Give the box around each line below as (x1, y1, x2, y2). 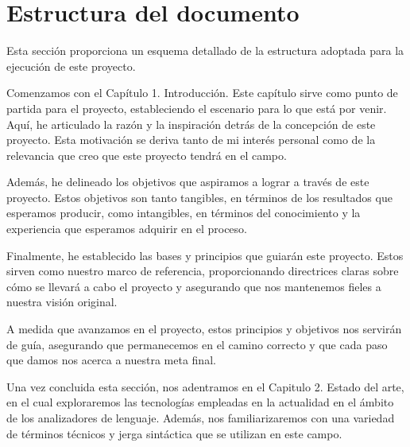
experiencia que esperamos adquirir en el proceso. (6, 220, 247, 237)
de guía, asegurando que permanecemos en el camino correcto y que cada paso (6, 336, 388, 352)
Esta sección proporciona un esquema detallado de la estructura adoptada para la (6, 42, 404, 59)
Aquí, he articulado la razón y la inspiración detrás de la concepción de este (6, 115, 376, 132)
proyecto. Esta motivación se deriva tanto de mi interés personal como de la (6, 131, 376, 148)
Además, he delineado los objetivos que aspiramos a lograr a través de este (6, 173, 369, 190)
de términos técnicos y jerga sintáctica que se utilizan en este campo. (6, 425, 342, 441)
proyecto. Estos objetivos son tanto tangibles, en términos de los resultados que (6, 189, 393, 205)
